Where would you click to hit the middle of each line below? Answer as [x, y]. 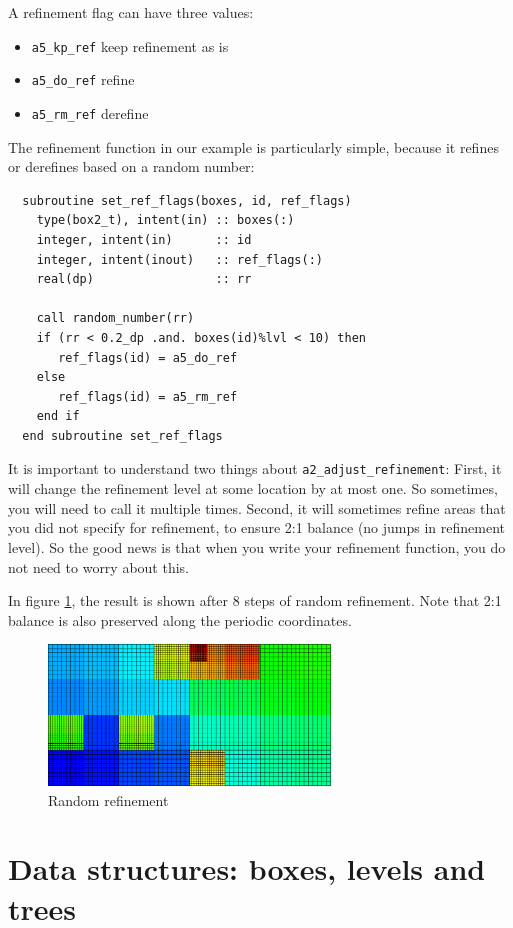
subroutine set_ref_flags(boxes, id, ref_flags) [187, 200]
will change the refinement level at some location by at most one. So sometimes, [253, 488]
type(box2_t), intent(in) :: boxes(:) [165, 220]
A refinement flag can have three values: [131, 12]
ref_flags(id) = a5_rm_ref [148, 396]
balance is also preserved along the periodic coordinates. [180, 619]
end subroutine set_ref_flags [122, 435]
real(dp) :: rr [144, 279]
